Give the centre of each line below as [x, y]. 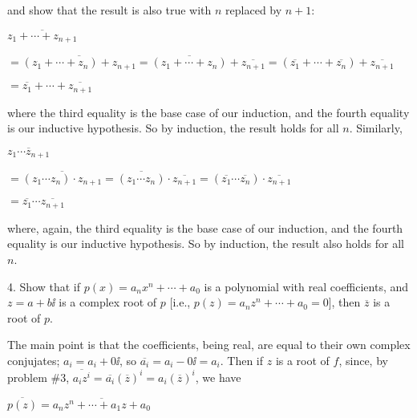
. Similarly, [376, 128]
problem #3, [38, 377]
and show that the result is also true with [109, 10]
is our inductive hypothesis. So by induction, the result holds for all [173, 128]
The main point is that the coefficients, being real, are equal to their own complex [209, 345]
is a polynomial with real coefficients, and [306, 286]
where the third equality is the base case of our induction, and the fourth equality [208, 112]
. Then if [242, 360]
